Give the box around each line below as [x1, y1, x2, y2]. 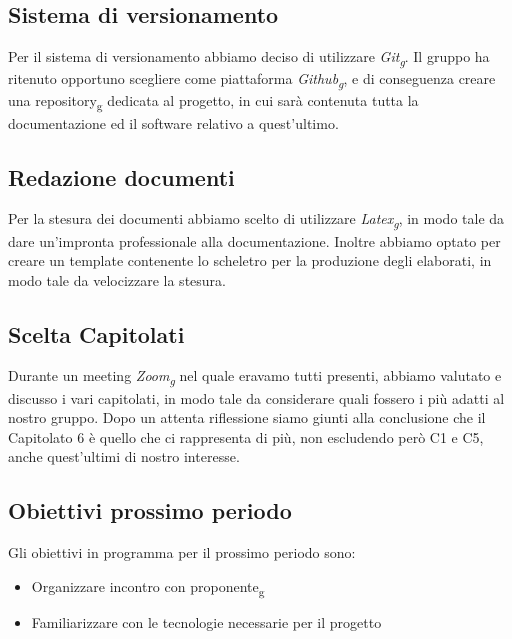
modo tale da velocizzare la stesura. [8, 269, 226, 290]
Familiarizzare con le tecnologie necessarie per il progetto [31, 611, 382, 632]
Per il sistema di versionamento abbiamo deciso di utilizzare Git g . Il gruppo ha [8, 46, 490, 69]
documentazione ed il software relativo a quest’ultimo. [8, 112, 339, 133]
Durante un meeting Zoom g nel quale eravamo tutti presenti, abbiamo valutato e [8, 365, 502, 389]
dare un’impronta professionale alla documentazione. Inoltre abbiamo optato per [8, 230, 501, 251]
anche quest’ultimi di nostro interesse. [8, 446, 240, 467]
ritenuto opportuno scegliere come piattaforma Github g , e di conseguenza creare [8, 68, 496, 92]
